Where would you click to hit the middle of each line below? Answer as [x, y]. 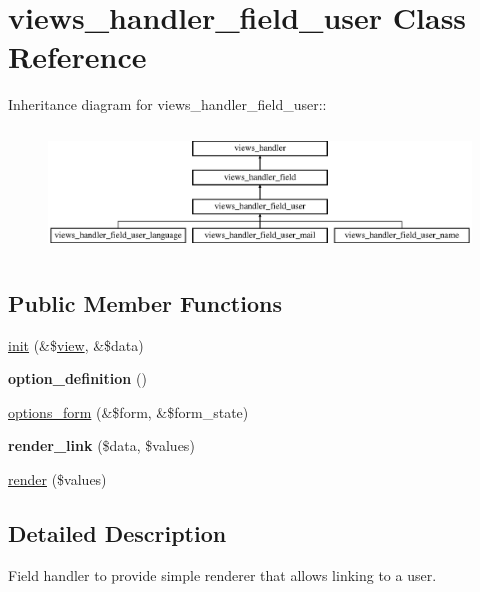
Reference [77, 56]
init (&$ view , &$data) [76, 344]
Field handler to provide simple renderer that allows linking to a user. [222, 574]
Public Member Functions [145, 302]
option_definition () [77, 378]
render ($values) [57, 479]
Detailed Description [117, 533]
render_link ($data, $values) [101, 445]
